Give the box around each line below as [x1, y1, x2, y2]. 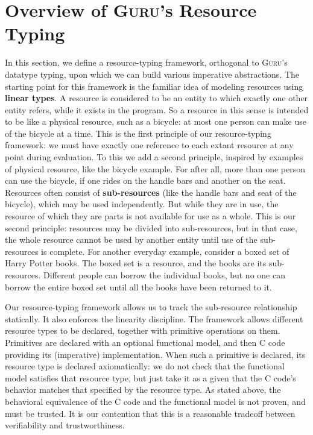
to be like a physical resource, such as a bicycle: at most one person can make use [5, 115, 306, 128]
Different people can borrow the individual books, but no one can [43, 269, 285, 281]
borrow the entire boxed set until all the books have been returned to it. [5, 280, 272, 293]
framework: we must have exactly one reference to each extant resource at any [5, 139, 294, 151]
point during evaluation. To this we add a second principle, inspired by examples [5, 151, 303, 163]
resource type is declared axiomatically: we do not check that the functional [5, 360, 285, 372]
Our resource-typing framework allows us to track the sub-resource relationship [5, 301, 297, 313]
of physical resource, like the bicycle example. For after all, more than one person [5, 162, 306, 175]
